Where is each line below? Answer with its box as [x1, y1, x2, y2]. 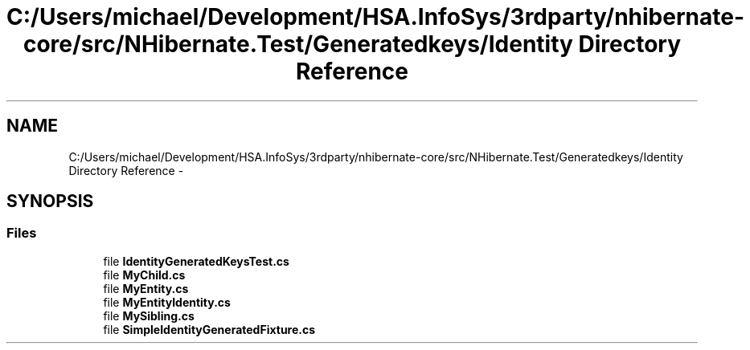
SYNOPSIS [6, 191, 94, 212]
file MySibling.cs [103, 308, 195, 323]
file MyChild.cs [103, 267, 186, 282]
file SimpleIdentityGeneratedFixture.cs [103, 322, 316, 336]
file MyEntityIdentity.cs [103, 295, 231, 309]
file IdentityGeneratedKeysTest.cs [103, 254, 289, 268]
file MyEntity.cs [103, 281, 189, 295]
